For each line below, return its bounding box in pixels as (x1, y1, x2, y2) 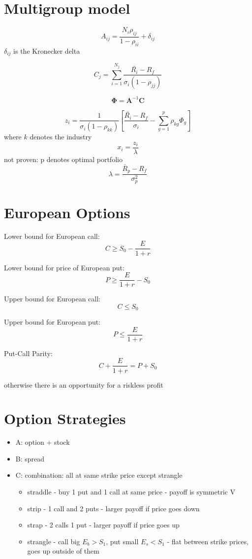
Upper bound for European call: (4, 294, 100, 304)
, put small (106, 536, 139, 546)
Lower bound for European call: (4, 230, 100, 241)
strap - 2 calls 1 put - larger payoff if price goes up (27, 520, 180, 530)
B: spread (15, 453, 45, 463)
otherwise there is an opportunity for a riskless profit (4, 379, 163, 390)
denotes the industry (30, 132, 92, 142)
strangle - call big (27, 536, 80, 546)
